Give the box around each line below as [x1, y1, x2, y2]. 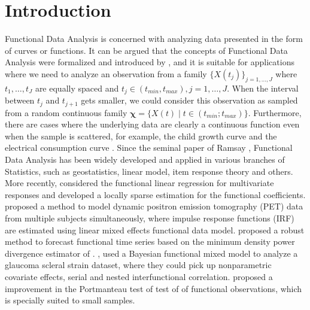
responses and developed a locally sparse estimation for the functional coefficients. [5, 188, 306, 200]
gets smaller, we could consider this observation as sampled [81, 94, 298, 107]
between [5, 94, 35, 107]
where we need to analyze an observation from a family [5, 67, 207, 80]
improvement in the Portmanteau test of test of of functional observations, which [5, 282, 302, 294]
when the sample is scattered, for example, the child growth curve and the [5, 129, 277, 142]
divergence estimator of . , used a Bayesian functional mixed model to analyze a [5, 247, 298, 259]
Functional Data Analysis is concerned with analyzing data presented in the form [5, 32, 303, 45]
